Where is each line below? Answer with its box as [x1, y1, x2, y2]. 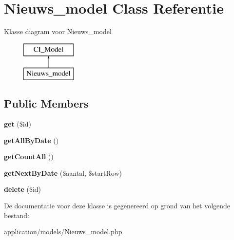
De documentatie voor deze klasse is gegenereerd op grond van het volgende [4, 201, 231, 211]
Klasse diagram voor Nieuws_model [4, 26, 112, 37]
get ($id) [4, 119, 31, 129]
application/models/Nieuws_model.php [4, 226, 122, 237]
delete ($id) [4, 184, 41, 194]
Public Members [4, 96, 89, 111]
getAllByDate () [4, 135, 59, 145]
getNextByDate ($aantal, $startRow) [4, 167, 122, 178]
